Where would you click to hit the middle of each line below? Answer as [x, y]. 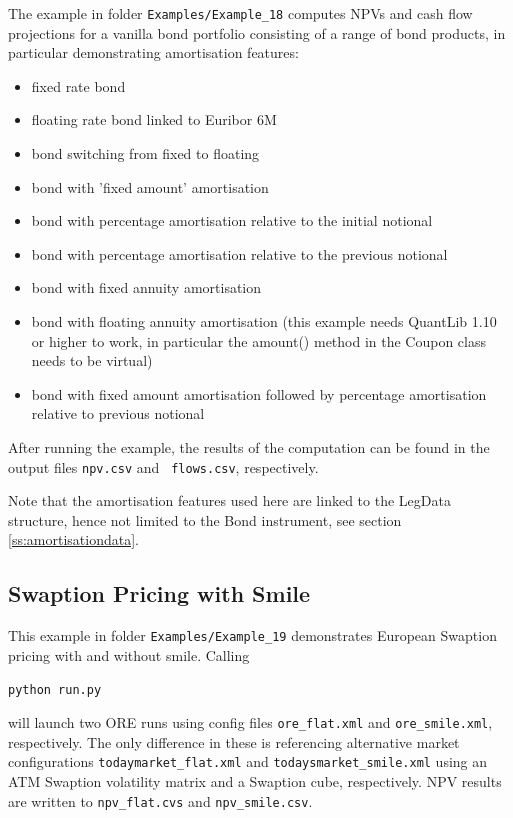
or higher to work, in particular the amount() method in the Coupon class [259, 340]
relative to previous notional [118, 413]
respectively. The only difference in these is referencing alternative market [234, 741]
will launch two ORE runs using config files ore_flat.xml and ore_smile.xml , [250, 722]
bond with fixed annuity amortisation [146, 287]
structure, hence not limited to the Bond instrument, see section [205, 519]
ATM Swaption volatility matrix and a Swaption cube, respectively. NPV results [255, 781]
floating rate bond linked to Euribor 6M [154, 119]
